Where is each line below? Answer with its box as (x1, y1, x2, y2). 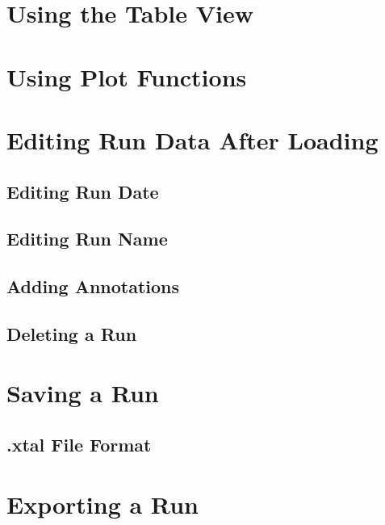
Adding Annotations (6, 274, 180, 299)
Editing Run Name (6, 226, 168, 251)
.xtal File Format (6, 432, 152, 457)
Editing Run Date (6, 178, 159, 204)
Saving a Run (6, 376, 159, 409)
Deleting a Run (6, 321, 137, 346)
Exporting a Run (6, 487, 199, 520)
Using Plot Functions (6, 60, 247, 93)
